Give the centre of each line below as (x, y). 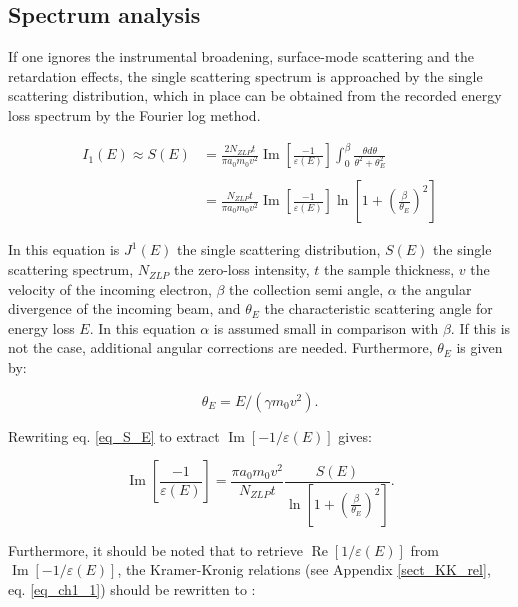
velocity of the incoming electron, (110, 288)
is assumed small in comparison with (326, 327)
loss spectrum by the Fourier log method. (134, 114)
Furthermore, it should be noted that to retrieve (155, 549)
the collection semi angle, (306, 288)
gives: (355, 435)
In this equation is (64, 249)
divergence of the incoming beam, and (124, 308)
